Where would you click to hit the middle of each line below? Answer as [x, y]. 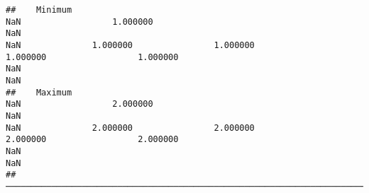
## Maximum [39, 92]
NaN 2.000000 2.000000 [130, 128]
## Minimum [39, 10]
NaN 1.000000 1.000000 [130, 45]
